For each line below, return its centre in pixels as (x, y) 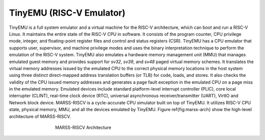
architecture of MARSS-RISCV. (40, 116)
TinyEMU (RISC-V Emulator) (67, 13)
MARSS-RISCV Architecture (83, 128)
